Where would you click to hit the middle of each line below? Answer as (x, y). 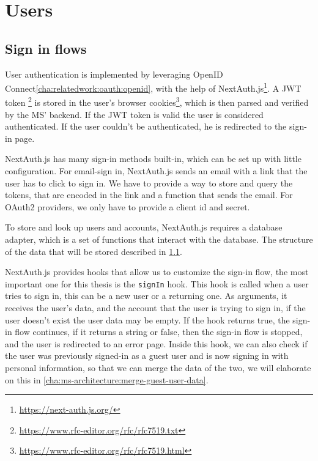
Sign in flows (46, 48)
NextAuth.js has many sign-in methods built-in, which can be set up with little (153, 159)
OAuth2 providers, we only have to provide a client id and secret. (128, 206)
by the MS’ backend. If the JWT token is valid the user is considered (134, 114)
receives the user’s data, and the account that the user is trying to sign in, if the (155, 308)
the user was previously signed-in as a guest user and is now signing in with (147, 356)
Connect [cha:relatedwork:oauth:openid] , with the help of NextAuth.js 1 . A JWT (153, 87)
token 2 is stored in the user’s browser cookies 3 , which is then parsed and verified (157, 101)
